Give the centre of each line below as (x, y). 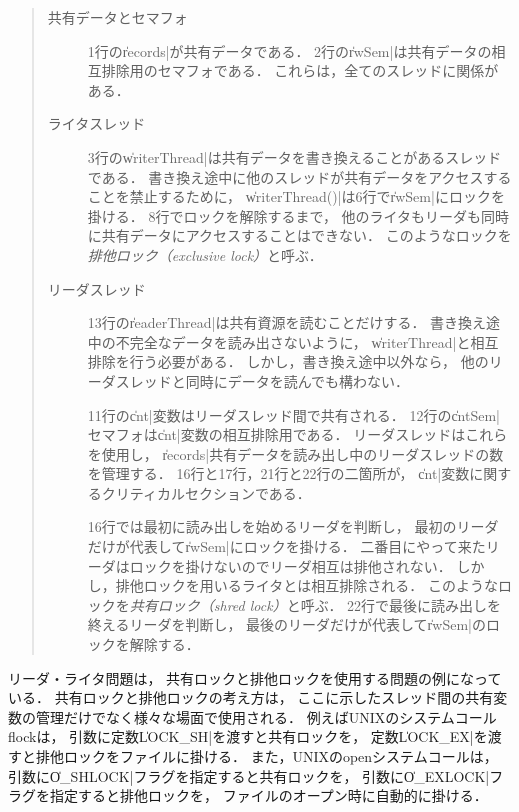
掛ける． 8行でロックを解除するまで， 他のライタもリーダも (284, 215)
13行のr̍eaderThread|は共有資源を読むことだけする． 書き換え (287, 322)
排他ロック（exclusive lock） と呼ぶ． (205, 254)
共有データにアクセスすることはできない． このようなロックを (306, 235)
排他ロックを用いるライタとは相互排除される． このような (306, 585)
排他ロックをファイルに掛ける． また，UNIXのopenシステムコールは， (266, 756)
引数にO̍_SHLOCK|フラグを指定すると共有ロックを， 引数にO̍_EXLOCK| (249, 775)
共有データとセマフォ (117, 17)
